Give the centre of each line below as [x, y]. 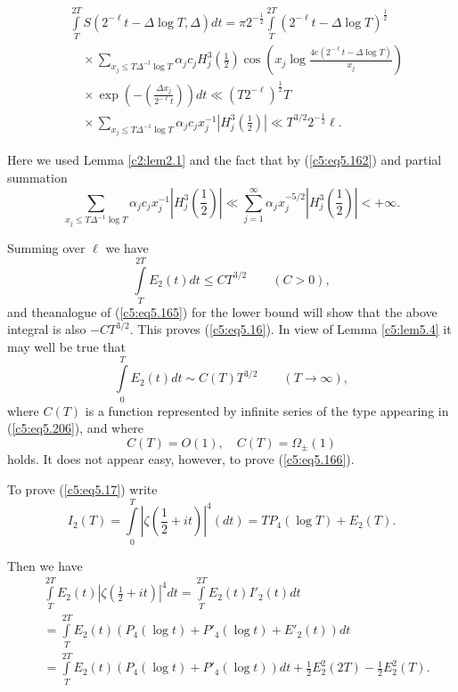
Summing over [46, 248]
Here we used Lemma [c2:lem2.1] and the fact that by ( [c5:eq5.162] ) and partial [225, 160]
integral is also [47, 329]
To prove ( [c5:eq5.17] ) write [82, 488]
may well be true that [67, 347]
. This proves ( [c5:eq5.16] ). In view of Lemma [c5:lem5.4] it [290, 329]
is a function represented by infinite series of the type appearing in [267, 410]
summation [37, 177]
